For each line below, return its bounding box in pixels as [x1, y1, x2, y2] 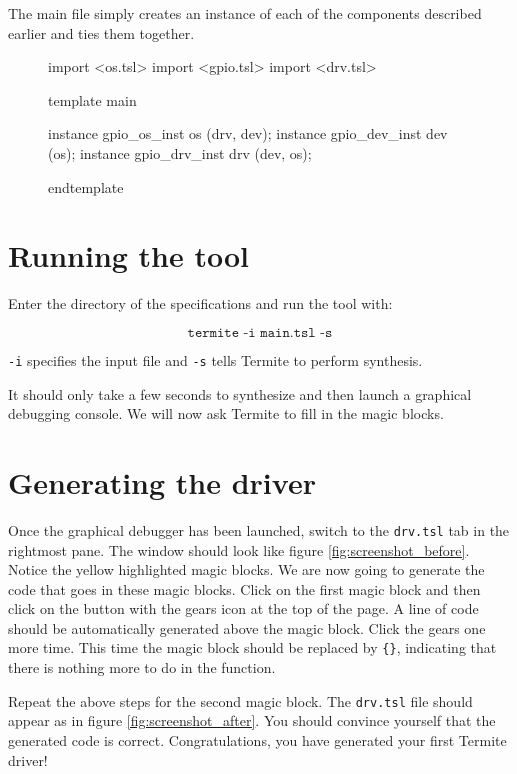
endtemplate [48, 176, 124, 197]
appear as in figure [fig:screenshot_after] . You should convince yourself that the [8, 710, 496, 731]
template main [48, 89, 137, 110]
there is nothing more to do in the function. [8, 657, 276, 678]
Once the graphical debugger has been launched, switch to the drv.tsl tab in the [8, 519, 510, 540]
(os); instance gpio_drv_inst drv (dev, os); [48, 142, 312, 163]
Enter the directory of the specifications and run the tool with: [8, 293, 393, 314]
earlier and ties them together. [8, 22, 195, 43]
